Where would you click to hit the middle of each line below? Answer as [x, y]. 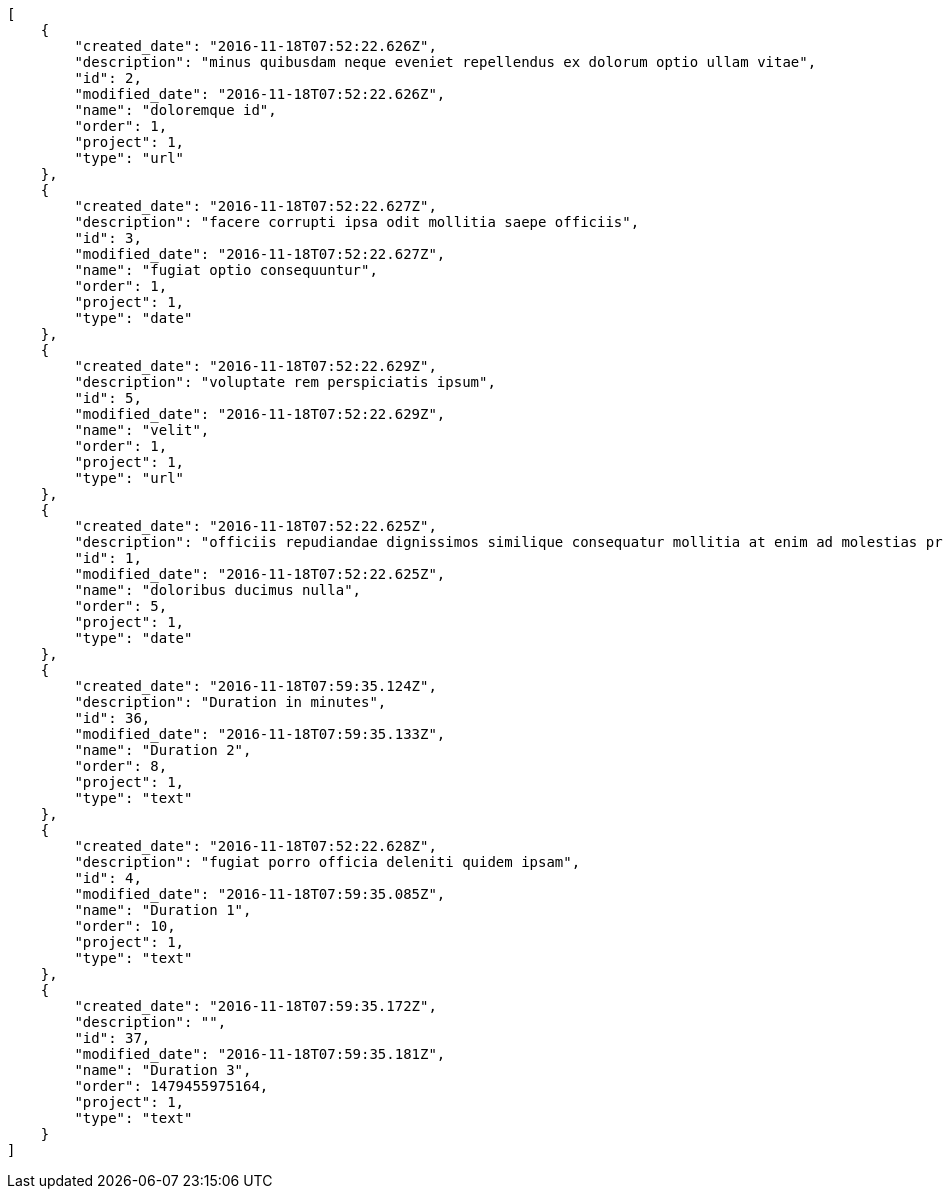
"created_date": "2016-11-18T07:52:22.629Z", [255, 366]
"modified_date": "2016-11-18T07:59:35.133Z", [260, 734]
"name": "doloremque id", [175, 110]
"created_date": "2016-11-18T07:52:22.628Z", [255, 846]
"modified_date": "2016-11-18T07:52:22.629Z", [260, 414]
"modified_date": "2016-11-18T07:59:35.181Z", [260, 1054]
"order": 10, [125, 926]
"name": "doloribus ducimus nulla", [218, 590]
